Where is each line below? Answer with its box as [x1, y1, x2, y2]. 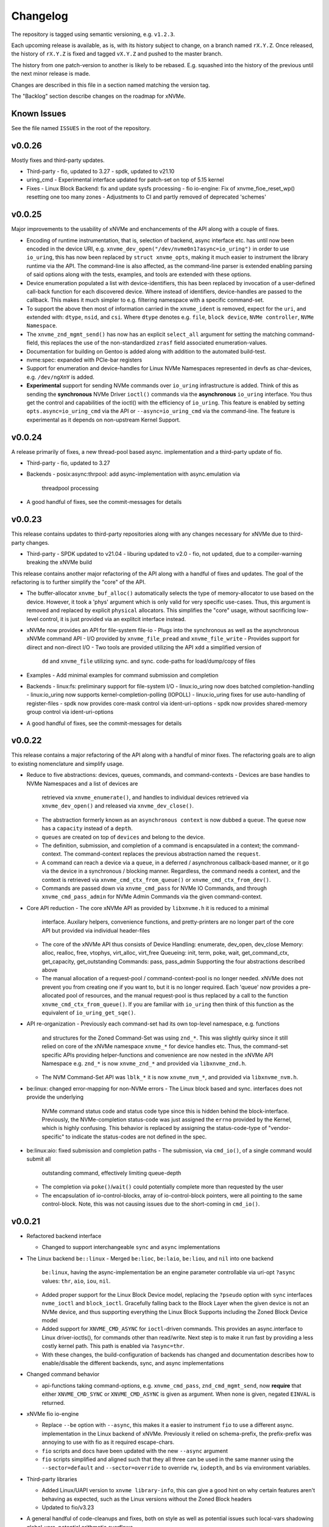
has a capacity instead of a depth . [41, 825, 133, 832]
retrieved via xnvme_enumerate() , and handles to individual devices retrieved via [41, 794, 249, 801]
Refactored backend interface [26, 1232, 102, 1239]
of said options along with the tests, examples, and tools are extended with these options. [26, 271, 252, 278]
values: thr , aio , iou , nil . [41, 1277, 111, 1285]
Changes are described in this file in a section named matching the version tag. [11, 81, 210, 89]
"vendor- [268, 1124, 291, 1132]
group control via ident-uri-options [26, 709, 114, 716]
